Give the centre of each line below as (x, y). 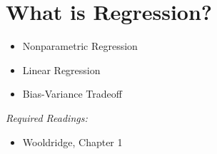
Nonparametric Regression (80, 46)
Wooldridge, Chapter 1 (72, 142)
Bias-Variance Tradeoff (72, 94)
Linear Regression (61, 70)
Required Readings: (47, 117)
